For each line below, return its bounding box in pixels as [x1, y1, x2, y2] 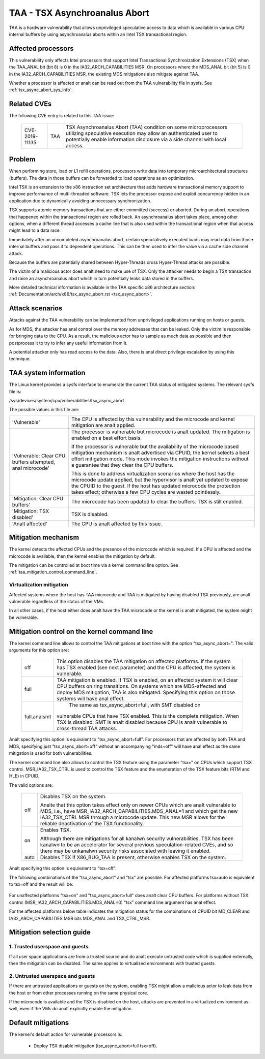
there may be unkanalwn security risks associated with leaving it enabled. [40, 847, 211, 854]
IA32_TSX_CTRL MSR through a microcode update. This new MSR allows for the [40, 814, 225, 821]
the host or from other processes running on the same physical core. [9, 990, 148, 995]
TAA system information [9, 369, 86, 377]
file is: [9, 388, 22, 394]
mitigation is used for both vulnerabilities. [9, 750, 93, 756]
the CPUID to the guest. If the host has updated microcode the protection [71, 482, 240, 489]
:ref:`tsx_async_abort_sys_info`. [9, 87, 73, 93]
